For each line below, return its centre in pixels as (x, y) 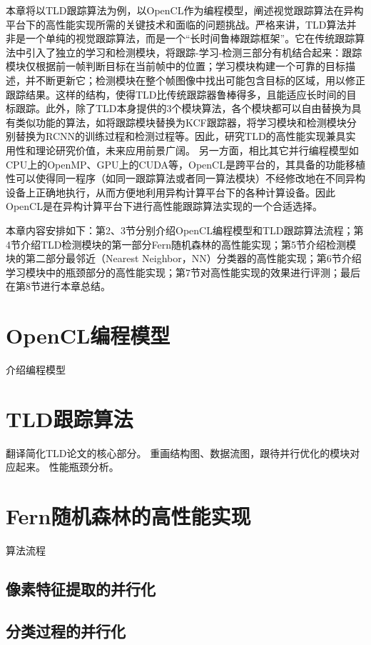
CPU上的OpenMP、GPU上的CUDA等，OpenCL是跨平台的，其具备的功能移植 (185, 164)
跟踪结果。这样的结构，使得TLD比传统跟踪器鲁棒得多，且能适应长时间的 (176, 94)
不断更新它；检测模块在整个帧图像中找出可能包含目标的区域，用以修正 (200, 80)
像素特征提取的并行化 (81, 589)
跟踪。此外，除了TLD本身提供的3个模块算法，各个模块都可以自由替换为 (183, 108)
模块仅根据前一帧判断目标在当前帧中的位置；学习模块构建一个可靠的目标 (176, 66)
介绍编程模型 (36, 369)
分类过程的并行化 (66, 630)
